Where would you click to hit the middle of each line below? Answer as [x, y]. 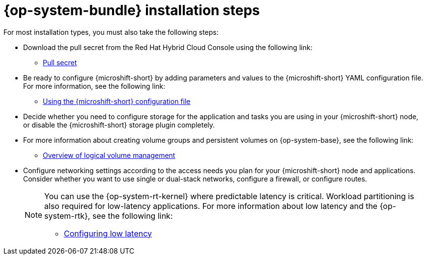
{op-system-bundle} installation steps [132, 10]
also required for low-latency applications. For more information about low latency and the [211, 206]
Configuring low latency [108, 233]
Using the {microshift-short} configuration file [117, 101]
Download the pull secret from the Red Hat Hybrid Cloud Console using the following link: [168, 47]
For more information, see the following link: [94, 86]
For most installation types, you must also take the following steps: [111, 32]
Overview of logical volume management [109, 155]
